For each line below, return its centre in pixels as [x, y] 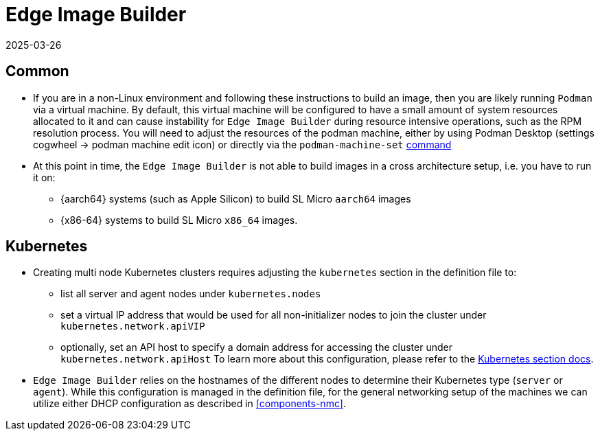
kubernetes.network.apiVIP [133, 326]
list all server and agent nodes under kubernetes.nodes [191, 294]
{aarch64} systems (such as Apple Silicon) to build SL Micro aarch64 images [236, 198]
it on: [44, 177]
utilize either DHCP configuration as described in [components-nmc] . [189, 404]
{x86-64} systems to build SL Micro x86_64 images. [179, 220]
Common [37, 71]
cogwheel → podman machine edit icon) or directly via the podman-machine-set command [242, 144]
